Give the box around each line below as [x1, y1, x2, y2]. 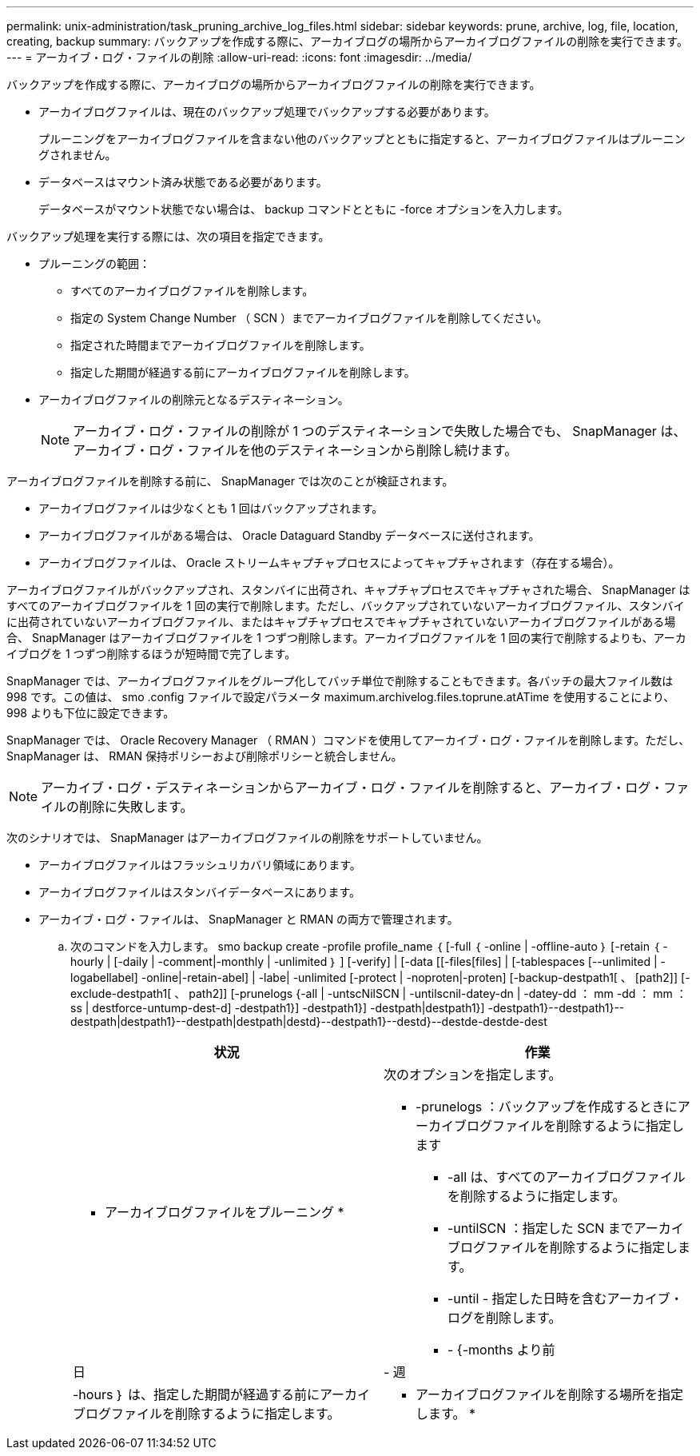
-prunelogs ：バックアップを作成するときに [416, 1099, 678, 1115]
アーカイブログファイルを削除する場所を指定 [416, 1386, 684, 1402]
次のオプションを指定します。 [384, 1067, 562, 1083]
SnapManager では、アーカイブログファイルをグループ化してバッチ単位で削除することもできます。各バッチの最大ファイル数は [6, 674, 674, 688]
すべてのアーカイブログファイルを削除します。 [70, 284, 314, 297]
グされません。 [38, 148, 117, 162]
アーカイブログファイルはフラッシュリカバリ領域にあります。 [38, 858, 361, 872]
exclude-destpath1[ [70, 987, 172, 1000]
